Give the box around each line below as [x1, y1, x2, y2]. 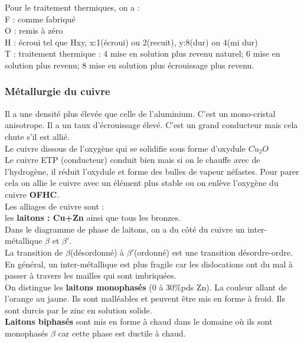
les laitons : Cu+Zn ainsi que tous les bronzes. [5, 211, 181, 224]
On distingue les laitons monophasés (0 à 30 [5, 280, 175, 293]
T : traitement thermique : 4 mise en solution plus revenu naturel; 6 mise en [5, 47, 280, 60]
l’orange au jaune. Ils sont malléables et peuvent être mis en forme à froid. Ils [5, 292, 285, 305]
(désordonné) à [70, 246, 125, 258]
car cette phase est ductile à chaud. [58, 327, 186, 339]
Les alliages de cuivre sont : [5, 200, 104, 212]
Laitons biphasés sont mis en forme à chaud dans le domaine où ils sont [5, 315, 273, 328]
